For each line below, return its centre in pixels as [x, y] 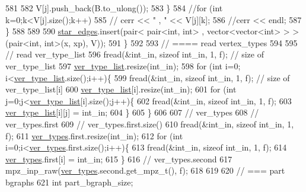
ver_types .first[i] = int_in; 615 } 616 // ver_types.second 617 [119, 159]
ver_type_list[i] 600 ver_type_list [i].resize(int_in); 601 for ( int [121, 89]
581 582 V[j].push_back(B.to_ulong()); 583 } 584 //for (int [114, 8]
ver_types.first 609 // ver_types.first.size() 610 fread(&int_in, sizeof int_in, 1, [150, 124]
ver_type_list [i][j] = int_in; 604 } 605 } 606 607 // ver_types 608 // [132, 112]
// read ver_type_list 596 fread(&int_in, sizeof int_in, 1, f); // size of [135, 54]
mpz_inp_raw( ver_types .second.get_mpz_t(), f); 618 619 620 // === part [145, 170]
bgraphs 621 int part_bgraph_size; [69, 182]
